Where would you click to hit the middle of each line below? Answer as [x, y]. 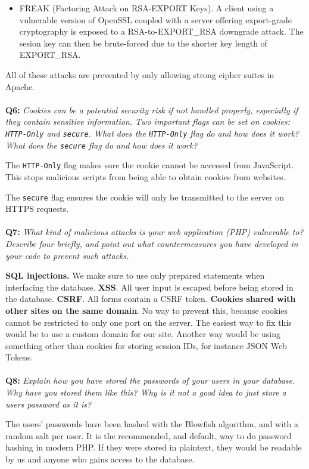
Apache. [20, 86]
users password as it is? [49, 404]
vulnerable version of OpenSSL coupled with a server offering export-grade [156, 19]
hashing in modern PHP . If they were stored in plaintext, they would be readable [154, 447]
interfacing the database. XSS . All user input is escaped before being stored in [149, 287]
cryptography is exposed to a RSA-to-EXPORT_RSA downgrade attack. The [161, 31]
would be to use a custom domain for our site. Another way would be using [143, 334]
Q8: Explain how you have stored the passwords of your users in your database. [150, 380]
